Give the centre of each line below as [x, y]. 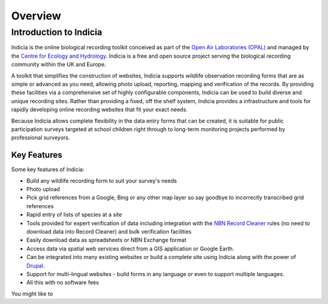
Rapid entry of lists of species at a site [74, 215]
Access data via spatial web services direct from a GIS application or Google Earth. [130, 248]
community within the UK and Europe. [59, 64]
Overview [36, 16]
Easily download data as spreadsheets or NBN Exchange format [106, 240]
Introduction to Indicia [57, 32]
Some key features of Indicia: [48, 169]
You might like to [32, 294]
